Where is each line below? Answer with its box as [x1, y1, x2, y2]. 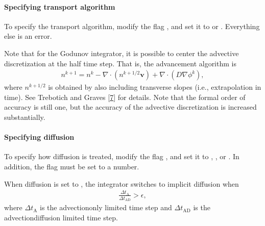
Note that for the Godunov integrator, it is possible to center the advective [4, 47, 239, 58]
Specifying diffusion [4, 132, 75, 142]
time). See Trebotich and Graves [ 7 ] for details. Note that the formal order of [4, 91, 246, 102]
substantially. [4, 111, 45, 122]
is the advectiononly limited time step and [40, 202, 172, 213]
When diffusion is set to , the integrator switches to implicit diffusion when [4, 178, 239, 189]
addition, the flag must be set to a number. [4, 161, 139, 171]
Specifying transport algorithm [4, 1, 115, 12]
